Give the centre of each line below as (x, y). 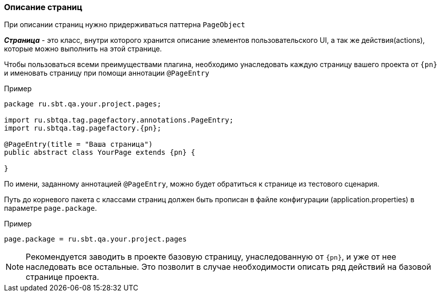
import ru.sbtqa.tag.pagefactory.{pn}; (83, 128)
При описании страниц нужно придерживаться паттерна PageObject (125, 25)
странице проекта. (62, 277)
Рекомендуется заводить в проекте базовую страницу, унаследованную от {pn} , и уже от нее (211, 257)
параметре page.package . (51, 208)
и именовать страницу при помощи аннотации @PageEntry (107, 73)
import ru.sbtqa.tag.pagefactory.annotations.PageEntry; (119, 120)
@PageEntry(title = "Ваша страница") (79, 144)
